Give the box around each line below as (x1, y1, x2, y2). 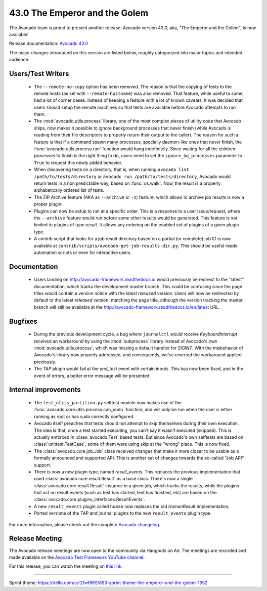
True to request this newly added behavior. (34, 160, 123, 166)
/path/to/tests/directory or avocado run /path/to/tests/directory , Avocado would (34, 173, 231, 179)
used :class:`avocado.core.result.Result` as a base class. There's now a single (34, 476, 193, 482)
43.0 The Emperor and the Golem (9, 7, 148, 18)
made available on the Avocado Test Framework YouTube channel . (9, 554, 145, 560)
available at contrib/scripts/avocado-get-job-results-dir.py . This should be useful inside (34, 243, 238, 249)
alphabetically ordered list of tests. (34, 187, 105, 193)
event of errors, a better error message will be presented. (34, 373, 151, 379)
